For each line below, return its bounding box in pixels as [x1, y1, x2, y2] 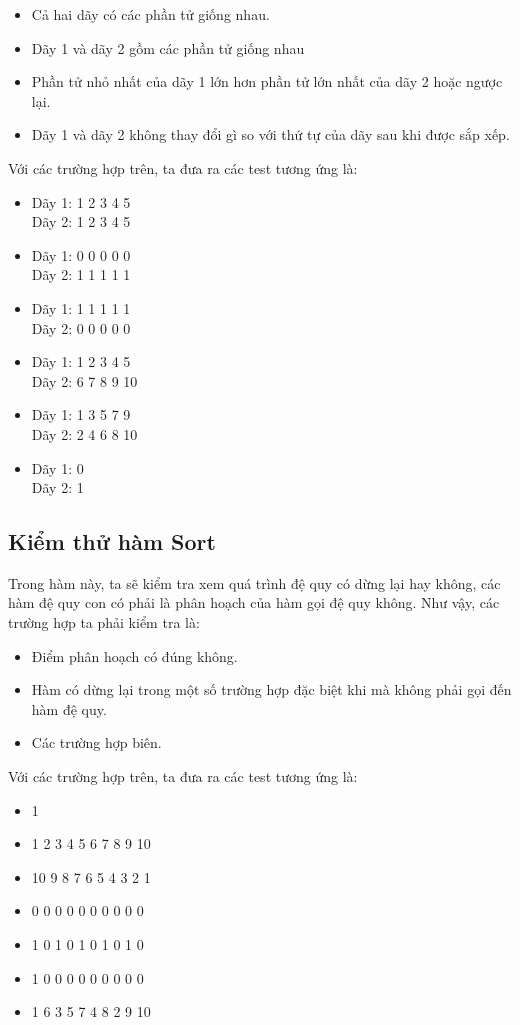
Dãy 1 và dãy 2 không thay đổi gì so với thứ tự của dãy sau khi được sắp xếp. [31, 124, 510, 145]
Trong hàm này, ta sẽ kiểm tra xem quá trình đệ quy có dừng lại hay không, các [8, 572, 501, 593]
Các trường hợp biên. [31, 732, 162, 753]
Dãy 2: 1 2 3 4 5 [31, 211, 131, 232]
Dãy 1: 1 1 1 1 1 [31, 297, 131, 318]
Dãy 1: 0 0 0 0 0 [31, 244, 131, 265]
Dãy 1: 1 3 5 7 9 [31, 404, 131, 425]
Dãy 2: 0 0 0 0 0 [31, 317, 131, 338]
